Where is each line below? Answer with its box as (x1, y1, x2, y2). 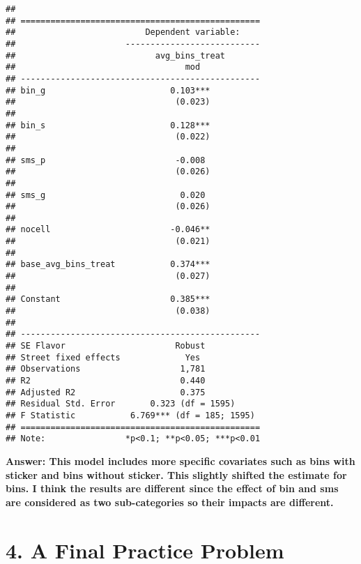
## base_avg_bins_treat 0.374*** (6, 259, 210, 270)
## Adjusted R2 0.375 (6, 387, 206, 397)
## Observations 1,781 (6, 364, 206, 374)
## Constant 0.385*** (6, 294, 210, 305)
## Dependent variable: (6, 27, 240, 38)
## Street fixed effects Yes (6, 352, 201, 363)
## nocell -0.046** (6, 224, 210, 235)
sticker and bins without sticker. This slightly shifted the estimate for (6, 467, 347, 482)
